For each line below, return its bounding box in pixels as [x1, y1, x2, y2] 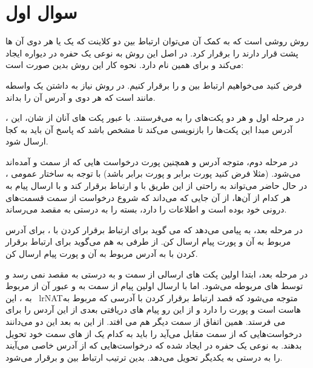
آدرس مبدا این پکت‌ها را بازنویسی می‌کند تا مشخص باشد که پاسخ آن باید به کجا [5, 123, 293, 135]
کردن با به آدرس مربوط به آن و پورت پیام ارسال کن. [5, 247, 198, 260]
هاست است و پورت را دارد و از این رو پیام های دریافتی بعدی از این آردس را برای [5, 303, 301, 316]
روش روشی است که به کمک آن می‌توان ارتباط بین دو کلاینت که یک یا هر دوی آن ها [5, 35, 309, 47]
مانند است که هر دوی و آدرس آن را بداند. [5, 90, 156, 103]
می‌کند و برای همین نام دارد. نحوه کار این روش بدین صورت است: [5, 58, 244, 71]
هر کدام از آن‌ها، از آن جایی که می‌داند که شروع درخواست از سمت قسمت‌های [5, 191, 291, 203]
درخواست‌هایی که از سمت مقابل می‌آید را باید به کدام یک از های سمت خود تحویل [5, 327, 302, 339]
